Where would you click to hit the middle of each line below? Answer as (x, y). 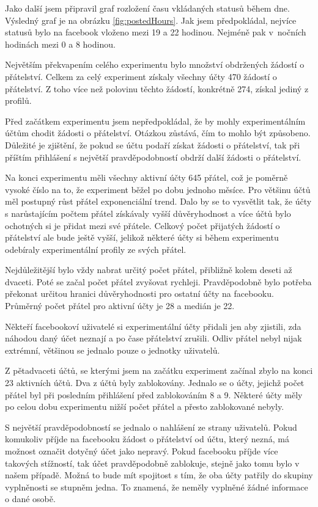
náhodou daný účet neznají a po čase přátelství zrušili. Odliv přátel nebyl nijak (153, 338)
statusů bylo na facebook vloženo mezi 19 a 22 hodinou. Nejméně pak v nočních (156, 32)
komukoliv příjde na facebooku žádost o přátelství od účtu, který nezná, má (147, 439)
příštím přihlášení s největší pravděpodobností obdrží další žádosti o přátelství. (153, 157)
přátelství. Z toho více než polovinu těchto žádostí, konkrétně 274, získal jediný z (157, 88)
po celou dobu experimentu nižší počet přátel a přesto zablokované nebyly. (145, 407)
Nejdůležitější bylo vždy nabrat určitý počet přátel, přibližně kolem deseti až (149, 270)
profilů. (18, 100)
